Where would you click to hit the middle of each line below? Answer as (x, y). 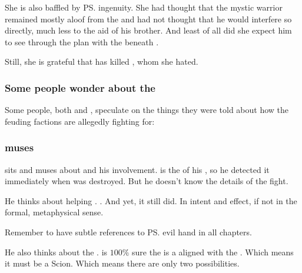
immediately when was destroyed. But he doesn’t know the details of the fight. (147, 181)
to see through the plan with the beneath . (82, 41)
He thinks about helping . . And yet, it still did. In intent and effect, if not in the (151, 200)
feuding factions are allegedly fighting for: (80, 121)
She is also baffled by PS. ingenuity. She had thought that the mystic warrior (144, 7)
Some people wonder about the (80, 87)
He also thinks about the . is (56, 252)
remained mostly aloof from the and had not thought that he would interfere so (148, 19)
